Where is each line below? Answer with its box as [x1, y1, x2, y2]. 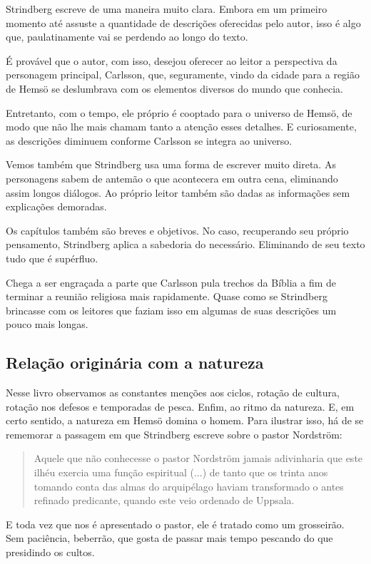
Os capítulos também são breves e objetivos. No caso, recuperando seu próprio [6, 222, 349, 237]
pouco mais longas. [6, 317, 88, 332]
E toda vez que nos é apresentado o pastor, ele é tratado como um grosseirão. [6, 516, 345, 531]
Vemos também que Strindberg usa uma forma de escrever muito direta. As [6, 157, 336, 172]
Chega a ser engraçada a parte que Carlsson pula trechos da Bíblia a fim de [6, 275, 337, 289]
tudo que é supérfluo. [6, 250, 98, 265]
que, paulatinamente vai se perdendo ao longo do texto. [6, 29, 248, 44]
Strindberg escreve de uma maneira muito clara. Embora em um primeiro [6, 1, 327, 16]
